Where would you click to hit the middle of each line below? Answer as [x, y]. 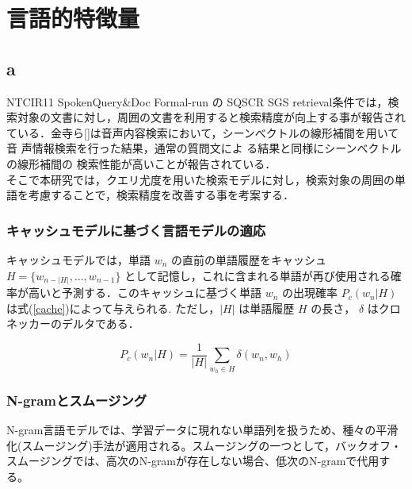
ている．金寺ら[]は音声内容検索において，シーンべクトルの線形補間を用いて [203, 132]
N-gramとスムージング [77, 400]
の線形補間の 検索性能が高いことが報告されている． [141, 163]
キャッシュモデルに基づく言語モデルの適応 [136, 230]
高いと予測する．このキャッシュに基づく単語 [145, 293]
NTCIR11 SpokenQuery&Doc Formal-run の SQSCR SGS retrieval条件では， [197, 101]
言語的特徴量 [73, 18]
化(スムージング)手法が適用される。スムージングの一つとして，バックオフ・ [204, 445]
